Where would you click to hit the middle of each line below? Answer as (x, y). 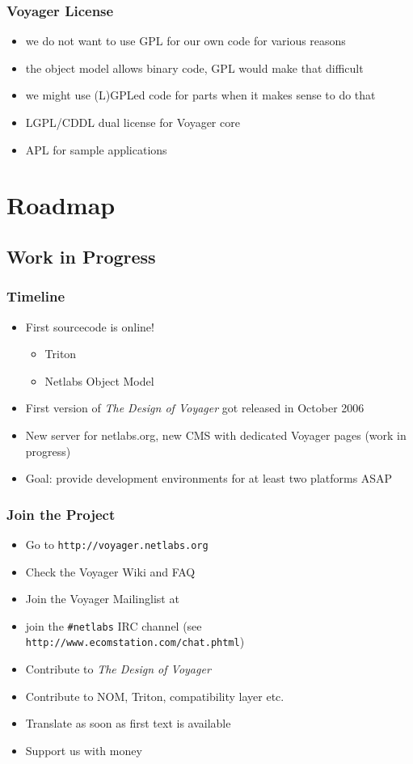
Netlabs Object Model (99, 380)
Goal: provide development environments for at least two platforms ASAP (209, 478)
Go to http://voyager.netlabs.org (117, 544)
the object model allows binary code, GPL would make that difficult (194, 68)
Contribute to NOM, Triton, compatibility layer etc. (155, 696)
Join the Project (61, 514)
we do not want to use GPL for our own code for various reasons (185, 41)
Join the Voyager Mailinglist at (102, 599)
